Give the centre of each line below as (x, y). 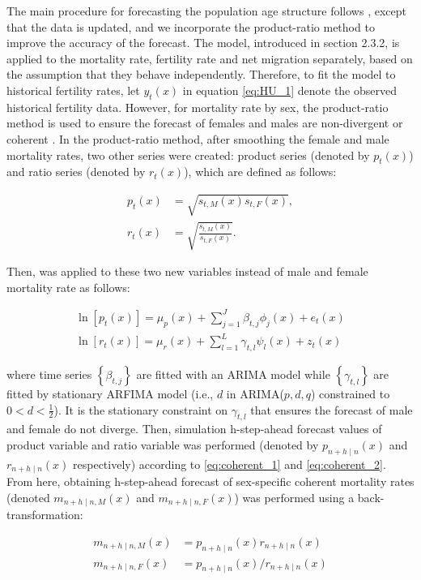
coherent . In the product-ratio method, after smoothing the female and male (198, 138)
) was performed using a (294, 497)
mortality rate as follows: (68, 287)
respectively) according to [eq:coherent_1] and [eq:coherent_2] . (230, 464)
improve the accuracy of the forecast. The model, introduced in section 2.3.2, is (203, 43)
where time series (49, 374)
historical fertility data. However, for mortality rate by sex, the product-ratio (198, 107)
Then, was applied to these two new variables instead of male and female (187, 271)
